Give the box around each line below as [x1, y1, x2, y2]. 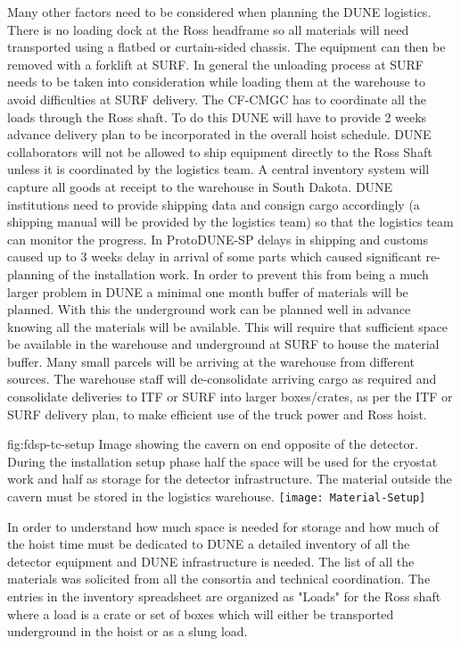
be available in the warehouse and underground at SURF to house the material [7, 335, 440, 353]
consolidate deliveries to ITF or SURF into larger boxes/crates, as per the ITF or [7, 387, 453, 406]
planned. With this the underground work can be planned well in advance [7, 300, 411, 319]
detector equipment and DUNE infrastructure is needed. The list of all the [7, 551, 415, 570]
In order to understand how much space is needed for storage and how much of [7, 517, 439, 535]
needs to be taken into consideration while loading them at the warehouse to [7, 72, 425, 91]
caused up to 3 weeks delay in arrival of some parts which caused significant [7, 247, 422, 266]
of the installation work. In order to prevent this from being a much [58, 264, 429, 283]
